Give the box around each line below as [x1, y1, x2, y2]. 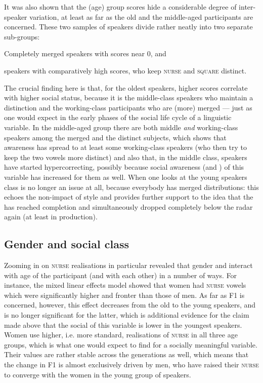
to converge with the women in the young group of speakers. [4, 369, 191, 379]
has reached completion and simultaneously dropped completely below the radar [4, 201, 253, 212]
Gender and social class [4, 236, 129, 252]
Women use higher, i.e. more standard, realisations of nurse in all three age [4, 329, 238, 340]
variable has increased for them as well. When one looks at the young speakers [4, 171, 247, 182]
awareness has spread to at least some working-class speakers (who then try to [4, 142, 247, 152]
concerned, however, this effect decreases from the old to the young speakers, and [4, 299, 256, 310]
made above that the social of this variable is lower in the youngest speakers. [4, 319, 242, 330]
